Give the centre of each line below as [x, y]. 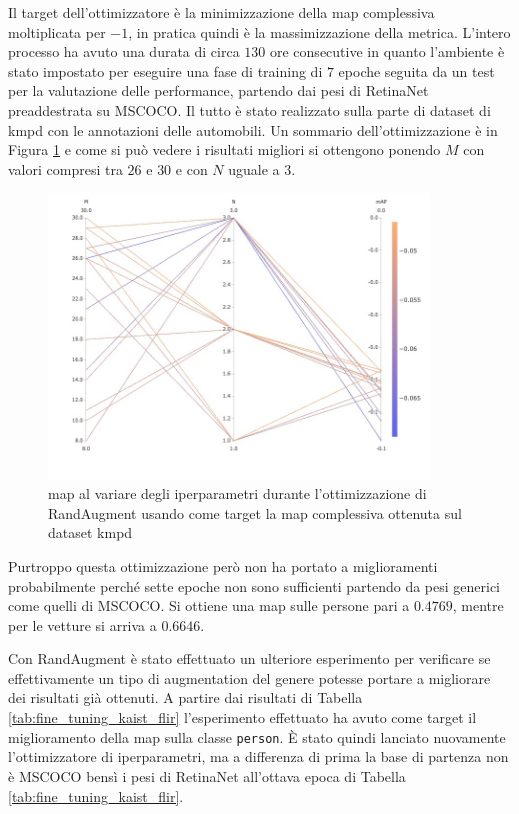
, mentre [478, 605]
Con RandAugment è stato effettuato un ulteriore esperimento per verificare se [249, 658]
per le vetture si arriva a [82, 624]
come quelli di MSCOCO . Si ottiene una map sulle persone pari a [209, 605]
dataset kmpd [90, 532]
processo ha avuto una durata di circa [124, 51]
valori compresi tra [65, 168]
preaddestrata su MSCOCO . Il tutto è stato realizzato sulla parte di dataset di [249, 109]
